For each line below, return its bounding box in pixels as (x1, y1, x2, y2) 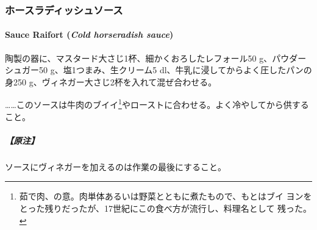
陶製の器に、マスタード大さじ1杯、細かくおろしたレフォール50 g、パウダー (5, 51, 307, 64)
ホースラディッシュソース (5, 2, 123, 17)
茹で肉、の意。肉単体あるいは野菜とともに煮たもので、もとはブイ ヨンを (19, 190, 312, 203)
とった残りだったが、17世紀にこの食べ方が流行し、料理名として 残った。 (19, 202, 312, 215)
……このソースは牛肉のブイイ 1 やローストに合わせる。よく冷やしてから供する (5, 96, 309, 111)
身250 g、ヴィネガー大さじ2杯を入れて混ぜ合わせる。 (5, 75, 217, 88)
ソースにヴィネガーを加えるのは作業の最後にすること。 (5, 160, 227, 173)
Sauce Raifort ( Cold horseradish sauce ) (5, 28, 174, 41)
